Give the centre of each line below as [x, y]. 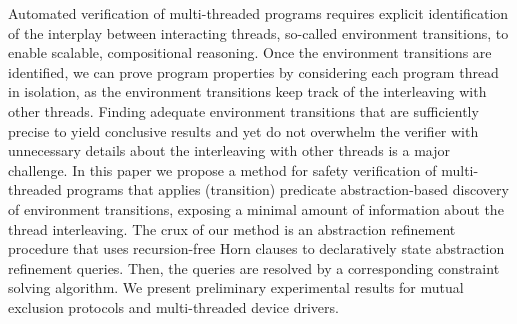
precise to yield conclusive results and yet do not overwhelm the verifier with [243, 130]
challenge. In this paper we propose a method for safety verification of [222, 169]
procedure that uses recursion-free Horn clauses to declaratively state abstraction [256, 248]
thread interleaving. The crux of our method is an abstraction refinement [232, 228]
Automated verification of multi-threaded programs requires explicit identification [258, 13]
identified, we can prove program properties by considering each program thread [253, 71]
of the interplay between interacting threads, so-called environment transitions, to [258, 32]
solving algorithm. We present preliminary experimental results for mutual [236, 287]
